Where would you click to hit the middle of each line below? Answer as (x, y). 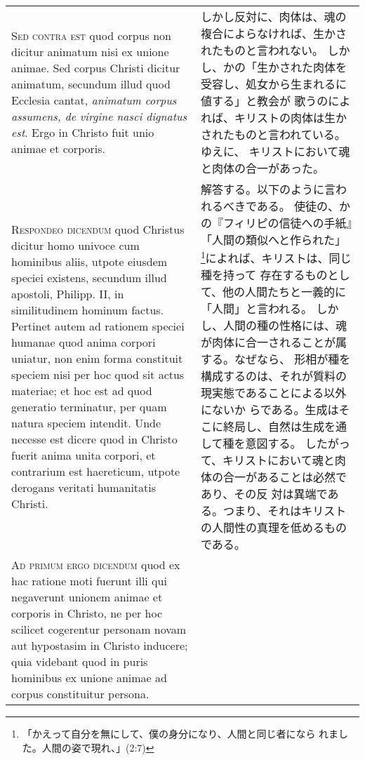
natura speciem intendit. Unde (86, 423)
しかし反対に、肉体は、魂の (273, 16)
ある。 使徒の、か (304, 206)
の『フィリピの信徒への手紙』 (276, 223)
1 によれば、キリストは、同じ (276, 257)
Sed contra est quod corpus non (91, 35)
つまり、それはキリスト (285, 511)
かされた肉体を (307, 67)
